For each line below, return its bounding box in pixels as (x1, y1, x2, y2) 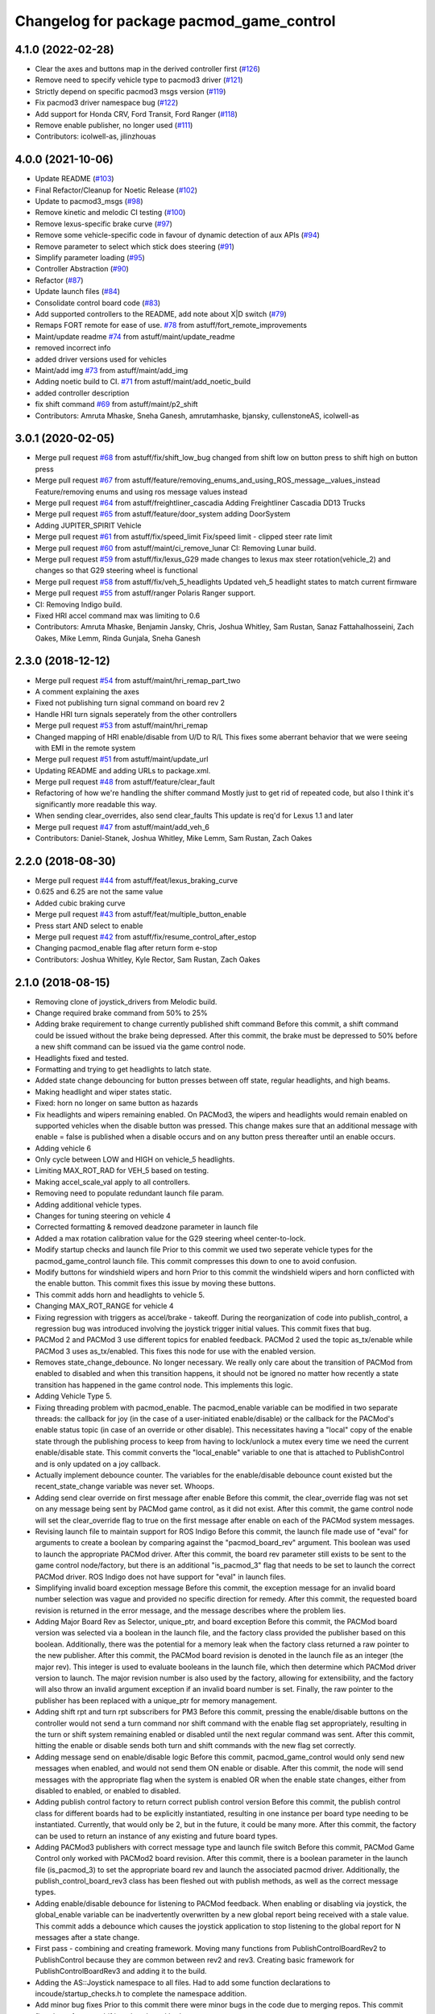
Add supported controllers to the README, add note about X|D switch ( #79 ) (35, 309, 288, 318)
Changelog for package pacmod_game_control (14, 12, 336, 30)
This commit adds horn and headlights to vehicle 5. (35, 1290, 205, 1299)
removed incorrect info (35, 343, 111, 353)
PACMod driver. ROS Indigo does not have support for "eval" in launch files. (35, 1572, 286, 1581)
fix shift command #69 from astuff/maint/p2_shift (35, 400, 198, 409)
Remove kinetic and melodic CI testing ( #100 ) (35, 208, 186, 218)
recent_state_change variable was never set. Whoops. (35, 1481, 215, 1491)
